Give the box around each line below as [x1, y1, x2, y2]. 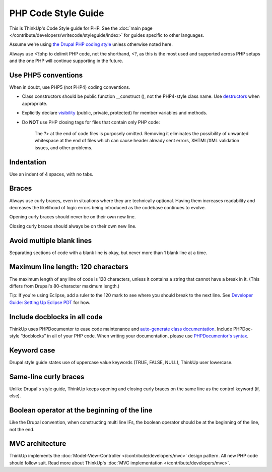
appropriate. [22, 100, 48, 106]
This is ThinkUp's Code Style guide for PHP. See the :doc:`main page [9, 25, 153, 31]
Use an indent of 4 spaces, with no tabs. [9, 171, 93, 177]
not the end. [9, 426, 35, 432]
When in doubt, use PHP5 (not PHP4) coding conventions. [9, 84, 130, 90]
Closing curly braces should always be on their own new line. [9, 223, 137, 229]
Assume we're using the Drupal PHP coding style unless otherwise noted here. [9, 41, 173, 47]
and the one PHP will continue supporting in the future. [9, 58, 123, 64]
